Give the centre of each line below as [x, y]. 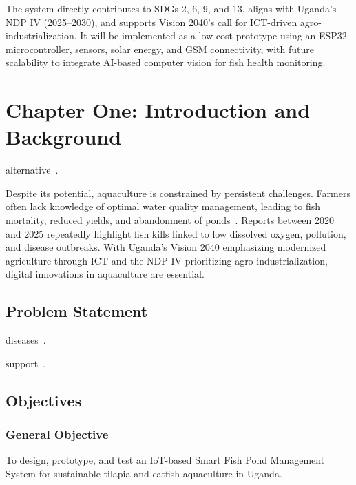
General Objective [57, 434]
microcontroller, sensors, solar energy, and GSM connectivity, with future [160, 49]
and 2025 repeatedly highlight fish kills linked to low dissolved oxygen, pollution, [176, 233]
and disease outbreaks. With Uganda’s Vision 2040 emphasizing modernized [166, 247]
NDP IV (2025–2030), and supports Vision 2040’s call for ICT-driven [151, 22]
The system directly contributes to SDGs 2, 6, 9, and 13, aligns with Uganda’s [171, 8]
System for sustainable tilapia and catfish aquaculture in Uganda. [144, 474]
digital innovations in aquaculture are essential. [105, 274]
